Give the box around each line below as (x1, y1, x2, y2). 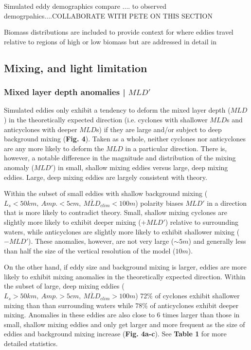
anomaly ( (4, 162, 34, 172)
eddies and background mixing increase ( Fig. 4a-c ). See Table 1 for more (4, 329, 227, 339)
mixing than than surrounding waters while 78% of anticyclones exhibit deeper (4, 300, 239, 310)
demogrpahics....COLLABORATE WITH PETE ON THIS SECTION (4, 10, 213, 20)
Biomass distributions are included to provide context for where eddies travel (4, 27, 233, 37)
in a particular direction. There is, (125, 143, 227, 153)
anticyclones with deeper (4, 124, 77, 134)
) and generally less (188, 236, 246, 246)
